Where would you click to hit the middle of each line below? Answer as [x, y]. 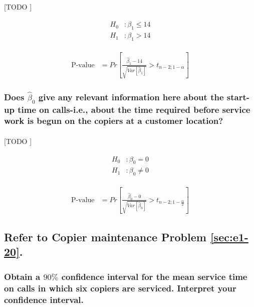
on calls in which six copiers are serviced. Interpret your [120, 288]
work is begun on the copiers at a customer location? [114, 121]
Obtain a [22, 276]
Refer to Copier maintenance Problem [105, 237]
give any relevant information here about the [131, 97]
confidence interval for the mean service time [154, 276]
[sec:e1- [229, 237]
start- [238, 97]
